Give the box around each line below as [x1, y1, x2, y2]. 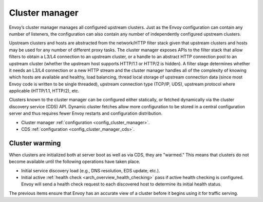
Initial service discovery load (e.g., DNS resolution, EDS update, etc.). [21, 167, 160, 173]
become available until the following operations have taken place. [9, 159, 141, 164]
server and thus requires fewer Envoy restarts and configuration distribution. [9, 110, 163, 117]
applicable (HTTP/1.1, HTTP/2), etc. [9, 88, 80, 94]
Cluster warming [9, 139, 61, 147]
